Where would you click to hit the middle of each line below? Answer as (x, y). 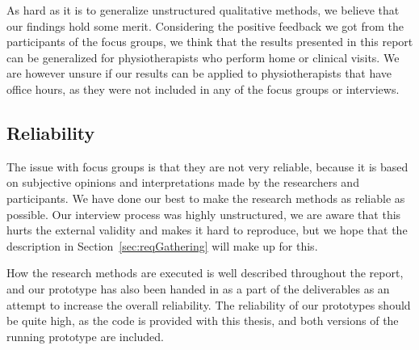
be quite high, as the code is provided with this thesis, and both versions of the (203, 320)
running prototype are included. (86, 336)
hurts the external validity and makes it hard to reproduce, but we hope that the (207, 230)
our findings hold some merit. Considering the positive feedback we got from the (205, 25)
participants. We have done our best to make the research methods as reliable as (206, 198)
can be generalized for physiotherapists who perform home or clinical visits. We (203, 57)
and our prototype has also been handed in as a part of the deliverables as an (198, 288)
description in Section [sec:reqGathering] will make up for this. (162, 245)
